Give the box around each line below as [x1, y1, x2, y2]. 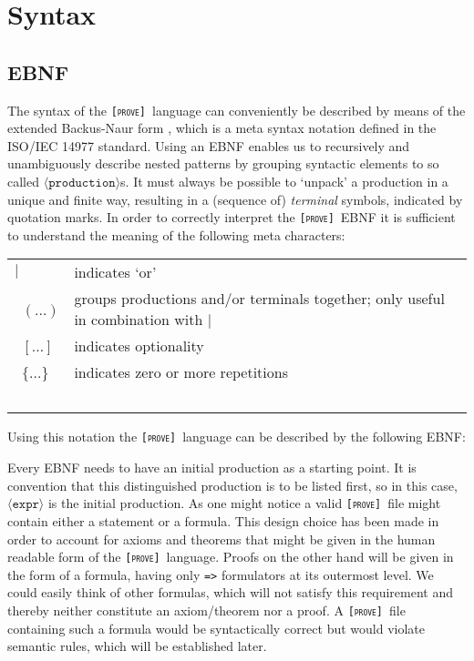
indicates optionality [74, 335, 204, 357]
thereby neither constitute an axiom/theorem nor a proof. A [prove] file [7, 601, 406, 620]
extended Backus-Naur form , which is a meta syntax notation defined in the [7, 118, 437, 137]
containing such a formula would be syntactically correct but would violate [7, 618, 426, 637]
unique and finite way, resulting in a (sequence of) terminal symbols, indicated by [7, 189, 463, 208]
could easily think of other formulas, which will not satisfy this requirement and [7, 583, 454, 602]
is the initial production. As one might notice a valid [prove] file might [47, 493, 441, 513]
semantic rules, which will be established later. [7, 636, 267, 656]
